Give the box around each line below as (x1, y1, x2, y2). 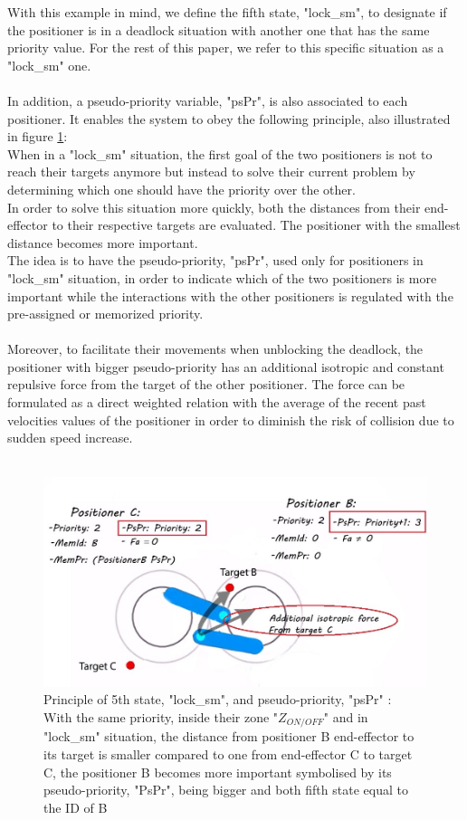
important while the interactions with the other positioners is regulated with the (7, 286, 453, 305)
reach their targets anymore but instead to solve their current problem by (7, 162, 415, 181)
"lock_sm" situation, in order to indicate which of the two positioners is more (7, 268, 437, 287)
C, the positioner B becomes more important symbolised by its (43, 762, 392, 781)
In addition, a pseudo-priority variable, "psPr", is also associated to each (7, 91, 408, 110)
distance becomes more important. (7, 233, 198, 252)
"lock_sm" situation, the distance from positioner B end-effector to (43, 727, 415, 746)
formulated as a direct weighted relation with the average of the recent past (7, 393, 426, 412)
